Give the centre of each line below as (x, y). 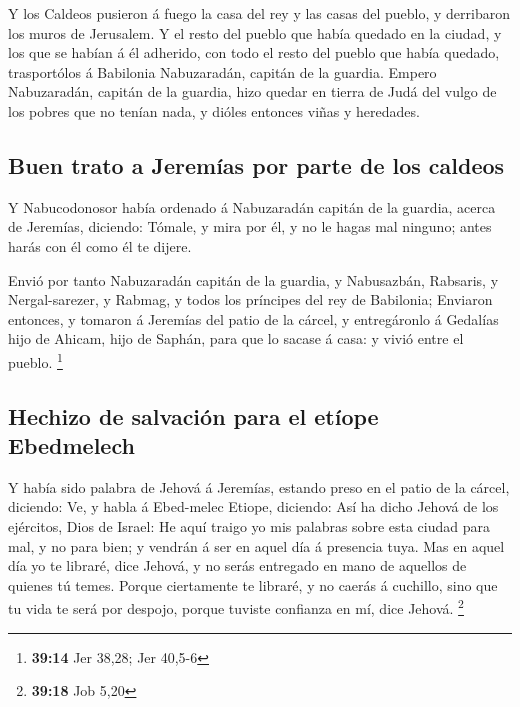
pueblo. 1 (35, 360)
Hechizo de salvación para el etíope (193, 415)
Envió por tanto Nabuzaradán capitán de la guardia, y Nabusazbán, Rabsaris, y (253, 279)
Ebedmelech (71, 444)
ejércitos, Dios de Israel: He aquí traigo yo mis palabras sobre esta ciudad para (249, 525)
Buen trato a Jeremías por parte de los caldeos (256, 164)
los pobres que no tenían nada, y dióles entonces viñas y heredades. (214, 110)
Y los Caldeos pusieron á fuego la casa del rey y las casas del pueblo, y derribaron (259, 13)
